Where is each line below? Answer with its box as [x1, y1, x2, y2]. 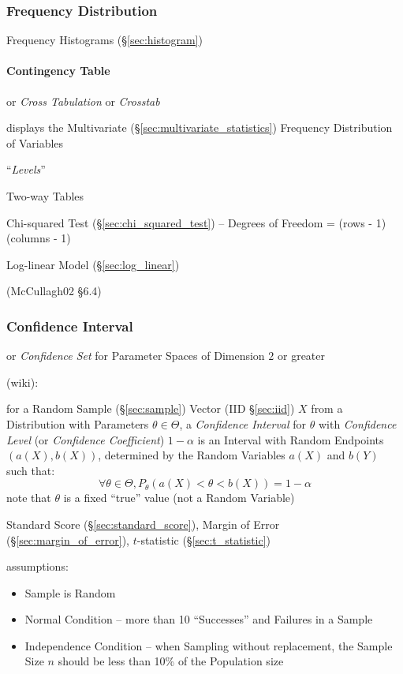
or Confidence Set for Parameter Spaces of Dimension [6, 347, 265, 364]
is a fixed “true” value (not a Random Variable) [63, 489, 295, 506]
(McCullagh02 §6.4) [6, 283, 102, 299]
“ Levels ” [6, 161, 46, 178]
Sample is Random [24, 584, 116, 601]
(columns [6, 230, 50, 246]
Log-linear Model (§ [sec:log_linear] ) [6, 256, 180, 272]
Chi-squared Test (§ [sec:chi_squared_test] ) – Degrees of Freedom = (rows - [6, 214, 373, 230]
